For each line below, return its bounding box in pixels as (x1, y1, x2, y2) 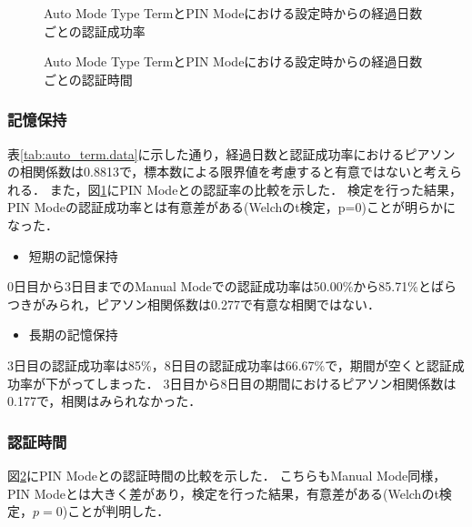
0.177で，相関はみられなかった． (7, 391, 202, 410)
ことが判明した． (67, 502, 170, 521)
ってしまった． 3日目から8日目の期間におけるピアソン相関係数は (70, 373, 457, 392)
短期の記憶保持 (28, 246, 118, 265)
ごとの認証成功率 (44, 21, 146, 40)
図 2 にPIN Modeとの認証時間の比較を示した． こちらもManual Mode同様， (7, 465, 447, 484)
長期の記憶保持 (28, 325, 118, 344)
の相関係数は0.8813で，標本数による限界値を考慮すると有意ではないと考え (7, 162, 449, 181)
